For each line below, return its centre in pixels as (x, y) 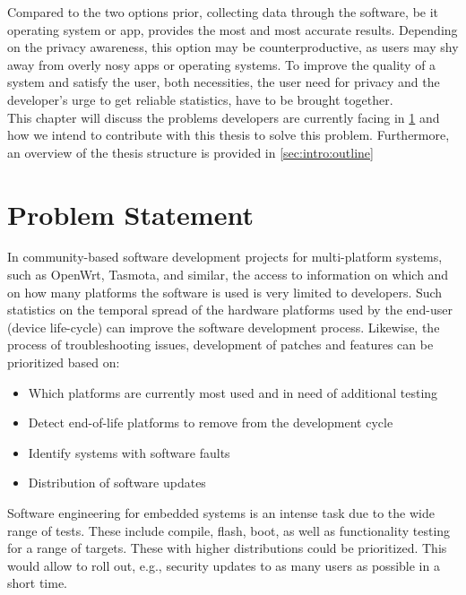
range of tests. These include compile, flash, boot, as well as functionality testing (229, 530)
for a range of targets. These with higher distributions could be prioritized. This (227, 548)
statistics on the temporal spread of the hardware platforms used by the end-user (230, 310)
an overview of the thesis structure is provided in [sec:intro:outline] (190, 152)
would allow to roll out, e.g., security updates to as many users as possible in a (224, 565)
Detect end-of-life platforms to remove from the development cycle (211, 423)
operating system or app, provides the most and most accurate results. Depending (233, 29)
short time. (38, 583)
